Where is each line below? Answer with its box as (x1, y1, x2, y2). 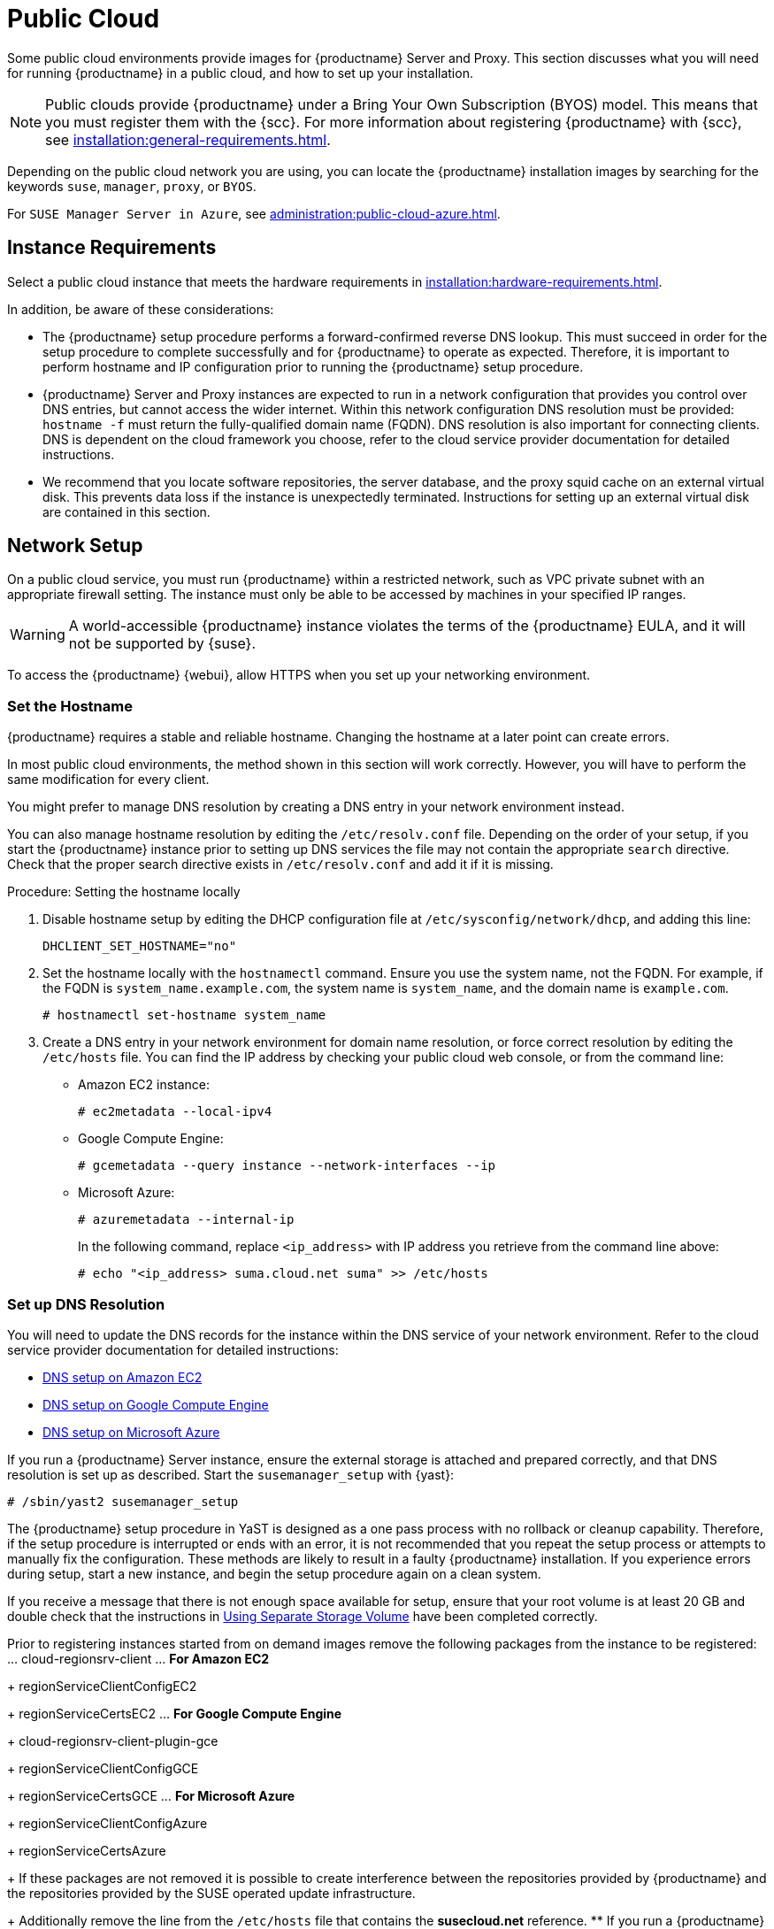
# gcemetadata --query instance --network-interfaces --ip (78, 1158, 496, 1173)
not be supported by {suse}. (68, 634, 257, 653)
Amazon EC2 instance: (78, 1077, 211, 1093)
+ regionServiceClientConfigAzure (7, 1815, 208, 1831)
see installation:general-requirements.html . (45, 130, 331, 149)
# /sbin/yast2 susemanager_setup (7, 1494, 239, 1509)
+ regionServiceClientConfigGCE (7, 1760, 199, 1776)
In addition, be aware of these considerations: (7, 301, 274, 317)
